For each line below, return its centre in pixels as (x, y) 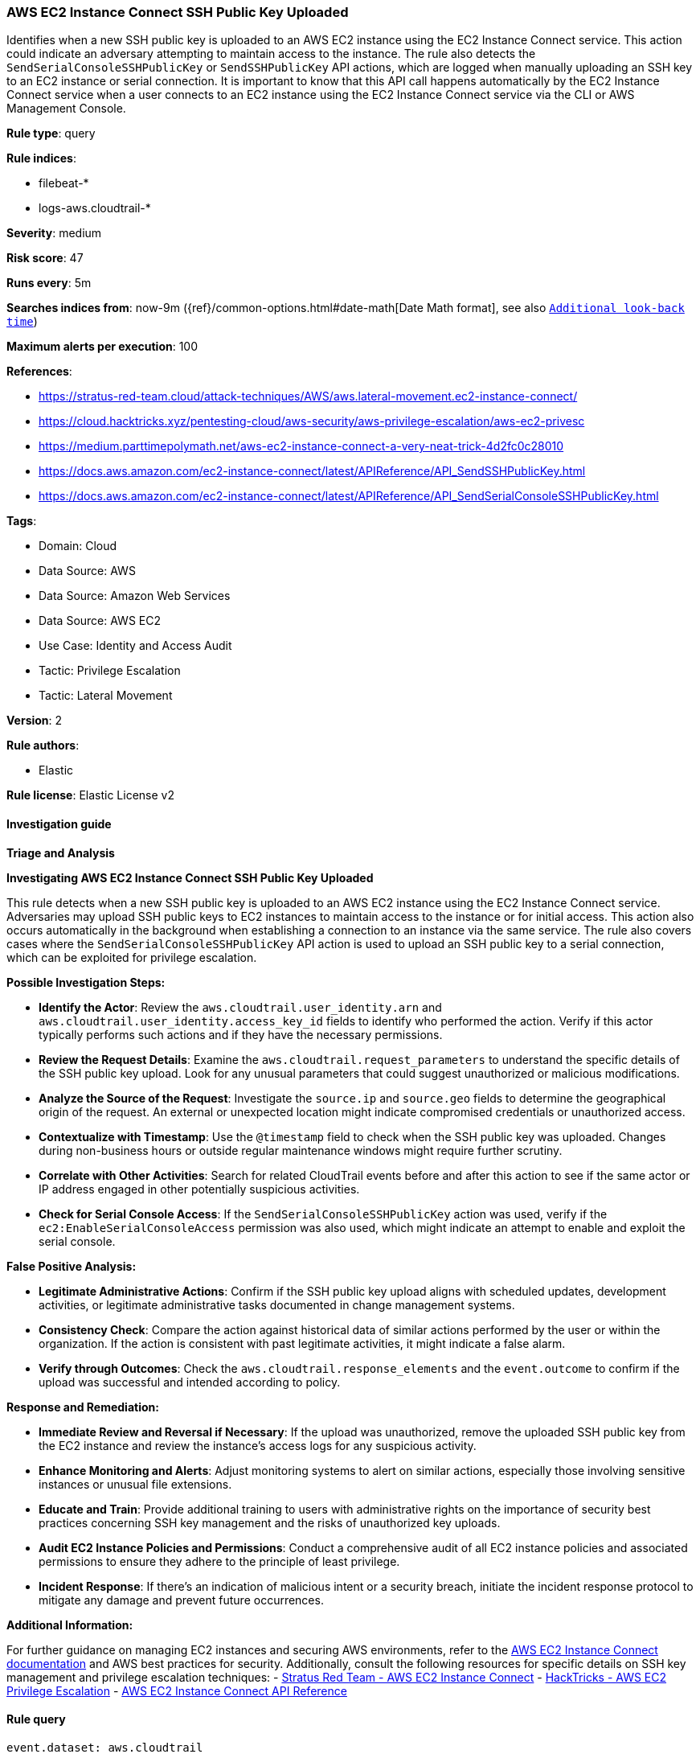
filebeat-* (64, 183)
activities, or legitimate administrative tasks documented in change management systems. (277, 1304)
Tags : (22, 521)
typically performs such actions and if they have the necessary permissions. (241, 1034)
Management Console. (66, 109)
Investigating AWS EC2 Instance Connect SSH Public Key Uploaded (190, 877)
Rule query (36, 1719)
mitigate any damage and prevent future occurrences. (181, 1600)
